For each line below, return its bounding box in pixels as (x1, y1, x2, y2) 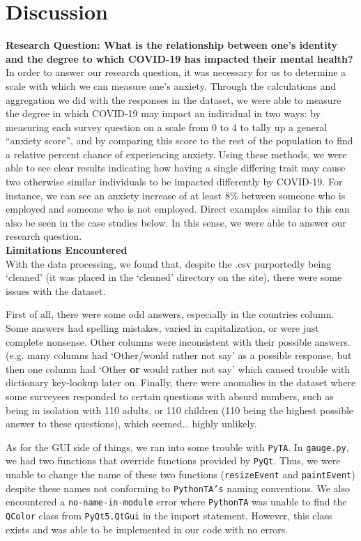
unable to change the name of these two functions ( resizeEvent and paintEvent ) (6, 467, 355, 482)
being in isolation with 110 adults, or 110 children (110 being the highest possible (6, 402, 354, 417)
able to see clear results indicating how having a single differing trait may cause (6, 160, 346, 175)
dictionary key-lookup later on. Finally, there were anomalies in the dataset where (6, 375, 356, 390)
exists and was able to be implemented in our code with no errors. (6, 521, 289, 536)
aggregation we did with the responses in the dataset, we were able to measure (6, 92, 341, 107)
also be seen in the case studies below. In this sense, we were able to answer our (6, 215, 346, 229)
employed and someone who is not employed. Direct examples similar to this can (6, 201, 350, 216)
